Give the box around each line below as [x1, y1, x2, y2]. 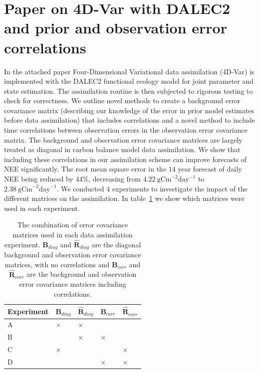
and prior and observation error [4, 17, 227, 38]
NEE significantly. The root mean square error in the [4, 164, 167, 174]
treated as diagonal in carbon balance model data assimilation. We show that [4, 144, 241, 155]
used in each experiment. [4, 202, 80, 213]
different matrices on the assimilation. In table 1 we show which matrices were [4, 193, 245, 203]
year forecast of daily [178, 164, 242, 174]
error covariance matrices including [19, 279, 126, 289]
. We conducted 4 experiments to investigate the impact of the [56, 183, 248, 193]
